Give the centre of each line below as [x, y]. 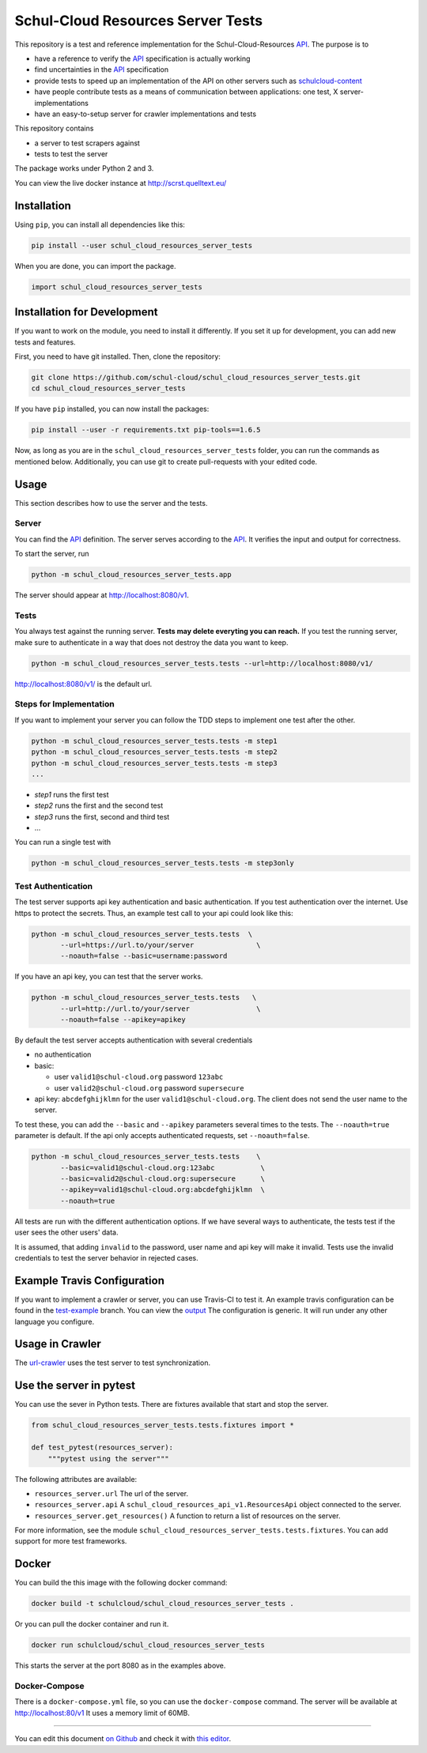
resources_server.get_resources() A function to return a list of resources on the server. [187, 1515]
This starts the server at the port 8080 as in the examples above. [120, 1666]
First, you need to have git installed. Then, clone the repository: [118, 356]
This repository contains [54, 128]
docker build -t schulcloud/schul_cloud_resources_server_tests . [162, 1604]
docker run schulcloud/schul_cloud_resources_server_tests [148, 1645]
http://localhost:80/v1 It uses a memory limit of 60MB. [102, 1713]
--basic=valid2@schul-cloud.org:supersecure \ [162, 1178]
